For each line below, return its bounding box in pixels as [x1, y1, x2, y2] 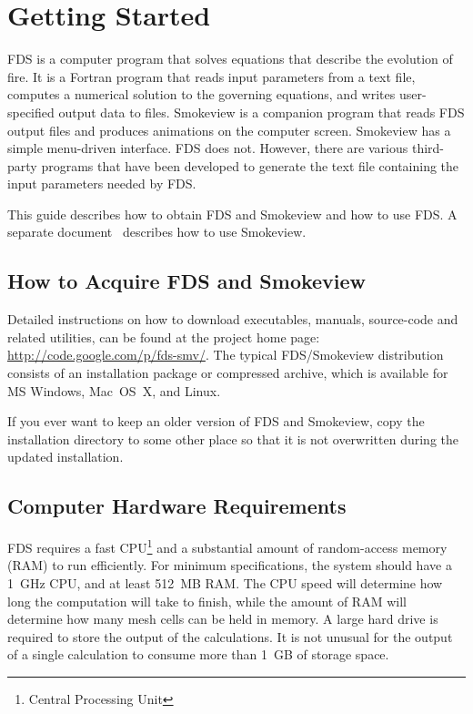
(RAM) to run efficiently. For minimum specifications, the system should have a [7, 556, 452, 575]
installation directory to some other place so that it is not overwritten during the [7, 429, 458, 448]
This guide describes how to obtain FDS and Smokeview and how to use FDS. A [7, 204, 458, 223]
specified [7, 102, 55, 121]
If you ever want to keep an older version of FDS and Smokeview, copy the [7, 412, 425, 431]
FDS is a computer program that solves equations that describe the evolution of [7, 49, 453, 68]
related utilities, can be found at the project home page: [7, 327, 320, 346]
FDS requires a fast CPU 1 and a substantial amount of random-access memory [7, 535, 448, 556]
